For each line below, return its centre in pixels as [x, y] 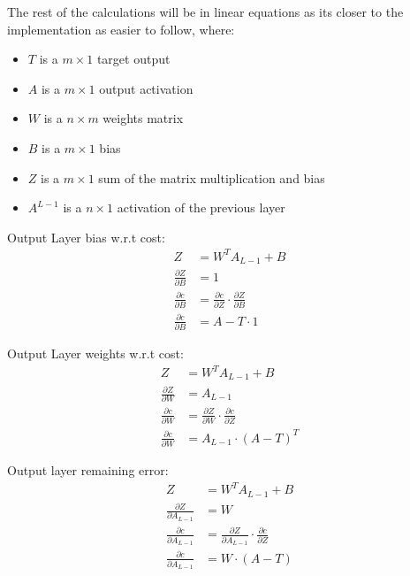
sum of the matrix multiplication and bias [212, 177]
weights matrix [143, 118]
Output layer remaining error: [88, 470]
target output [133, 59]
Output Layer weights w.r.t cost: [95, 353]
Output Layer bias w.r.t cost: [86, 237]
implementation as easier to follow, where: [121, 29]
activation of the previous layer [201, 207]
